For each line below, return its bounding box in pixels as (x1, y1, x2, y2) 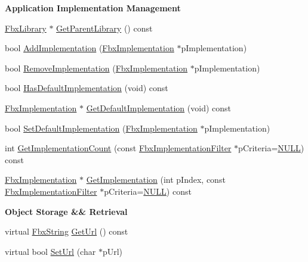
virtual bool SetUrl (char (5, 245, 96, 257)
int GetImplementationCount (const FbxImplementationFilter (5, 142, 232, 154)
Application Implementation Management (5, 2, 181, 14)
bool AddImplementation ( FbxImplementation (5, 42, 174, 54)
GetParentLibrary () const (56, 21, 153, 34)
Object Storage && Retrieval (5, 205, 128, 217)
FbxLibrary (5, 21, 47, 34)
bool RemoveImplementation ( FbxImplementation (5, 61, 188, 74)
